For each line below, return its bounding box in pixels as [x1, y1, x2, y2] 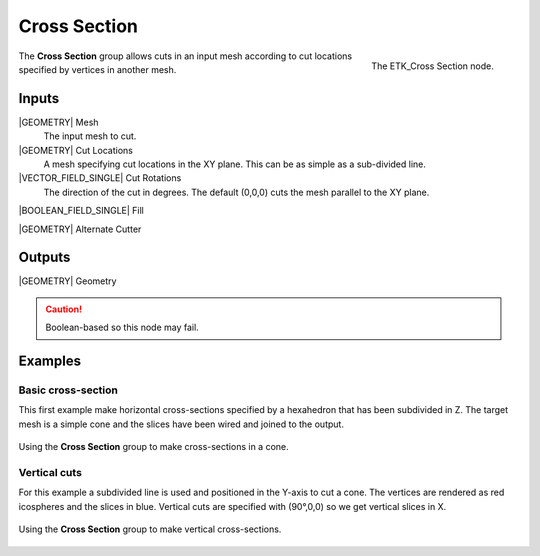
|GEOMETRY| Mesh [18, 116, 99, 128]
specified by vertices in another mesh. [18, 63, 177, 75]
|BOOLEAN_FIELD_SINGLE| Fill [18, 205, 145, 217]
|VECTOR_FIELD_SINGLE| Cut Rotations [18, 172, 182, 184]
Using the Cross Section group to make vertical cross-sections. [18, 523, 282, 535]
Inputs [18, 90, 60, 107]
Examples [18, 353, 82, 370]
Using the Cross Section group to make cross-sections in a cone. [18, 441, 289, 453]
